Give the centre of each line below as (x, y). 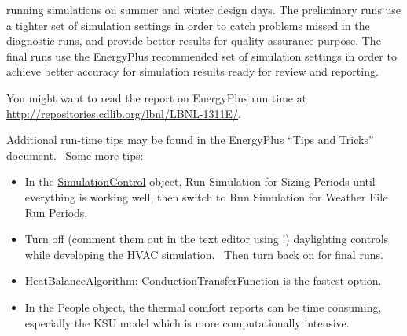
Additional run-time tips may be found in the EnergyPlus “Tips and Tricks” (190, 140)
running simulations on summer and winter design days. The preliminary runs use (204, 9)
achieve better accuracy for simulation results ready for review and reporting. (192, 71)
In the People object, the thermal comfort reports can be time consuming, (203, 306)
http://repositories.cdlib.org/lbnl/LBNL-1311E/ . (124, 113)
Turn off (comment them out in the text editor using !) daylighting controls (207, 239)
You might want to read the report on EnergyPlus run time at (157, 97)
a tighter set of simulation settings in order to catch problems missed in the (188, 25)
